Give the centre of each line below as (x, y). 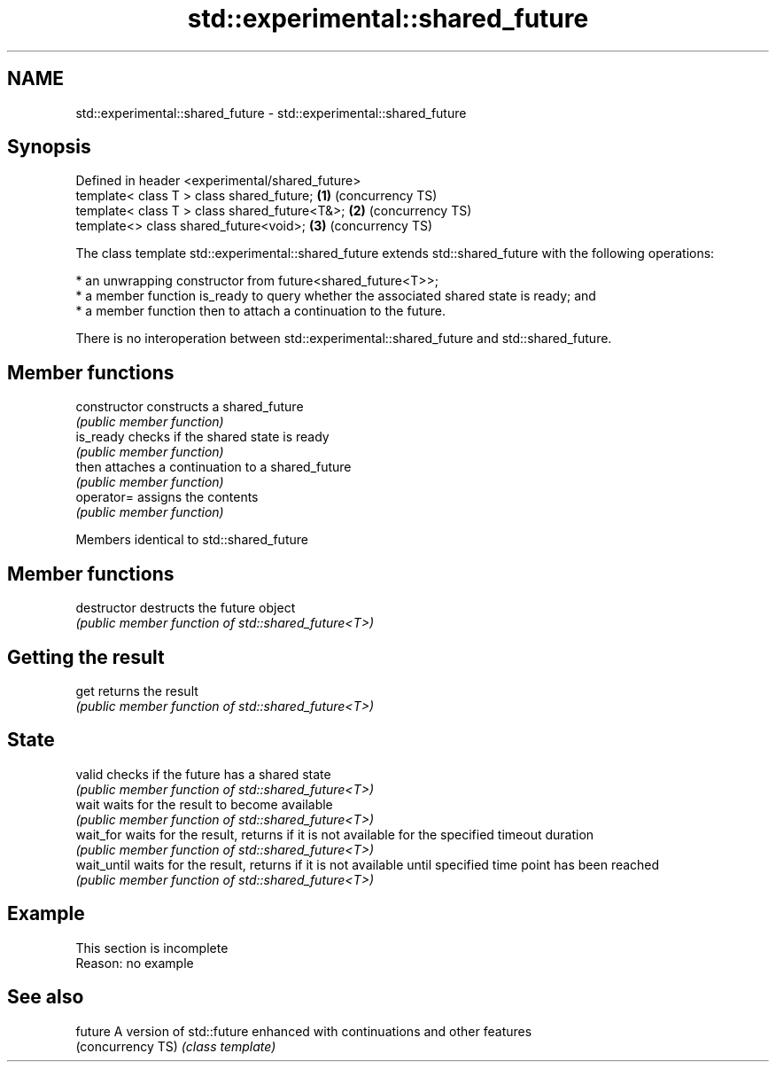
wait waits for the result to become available (204, 804)
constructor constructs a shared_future (190, 407)
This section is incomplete (152, 948)
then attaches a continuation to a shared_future (213, 467)
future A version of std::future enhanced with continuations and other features (304, 1031)
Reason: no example (135, 963)
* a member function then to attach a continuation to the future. (260, 311)
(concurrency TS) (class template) (176, 1046)
